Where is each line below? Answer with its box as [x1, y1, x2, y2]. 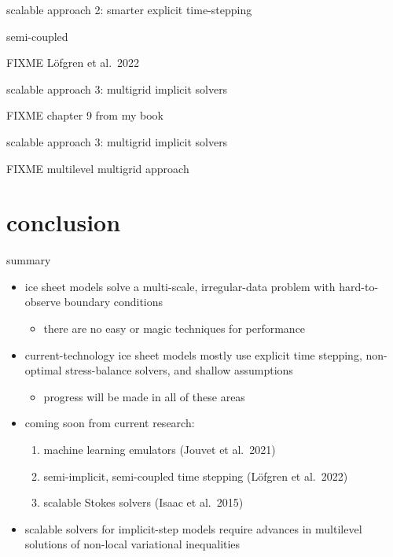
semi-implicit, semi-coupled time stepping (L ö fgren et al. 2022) [43, 467, 348, 484]
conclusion [6, 206, 121, 238]
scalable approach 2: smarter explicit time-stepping [6, 2, 252, 17]
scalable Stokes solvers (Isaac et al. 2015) [43, 494, 244, 511]
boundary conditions [64, 293, 163, 310]
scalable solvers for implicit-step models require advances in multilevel [24, 520, 362, 537]
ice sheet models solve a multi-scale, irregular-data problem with [24, 278, 336, 294]
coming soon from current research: [24, 415, 195, 431]
